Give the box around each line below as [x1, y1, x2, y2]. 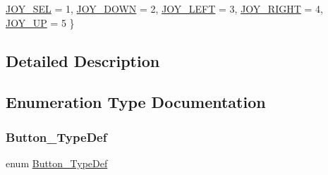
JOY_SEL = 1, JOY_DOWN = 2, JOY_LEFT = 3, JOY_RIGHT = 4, [6, 1, 323, 16]
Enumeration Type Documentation [6, 91, 266, 113]
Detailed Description [6, 49, 160, 71]
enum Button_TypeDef [6, 155, 108, 170]
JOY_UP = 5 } [6, 15, 75, 30]
